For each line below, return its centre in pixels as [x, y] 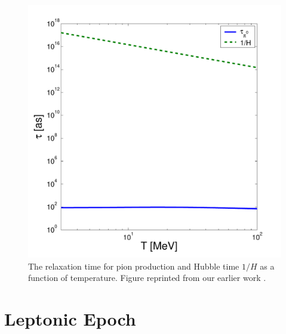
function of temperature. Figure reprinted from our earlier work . [147, 278]
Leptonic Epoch [70, 318]
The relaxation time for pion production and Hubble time [134, 266]
